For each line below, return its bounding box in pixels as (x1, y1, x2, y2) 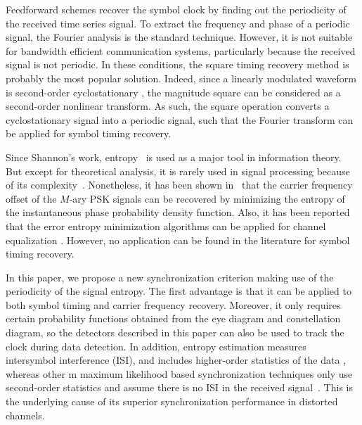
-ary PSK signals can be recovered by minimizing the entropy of (69, 191, 345, 205)
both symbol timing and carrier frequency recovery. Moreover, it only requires (6, 297, 341, 312)
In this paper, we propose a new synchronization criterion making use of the (6, 269, 334, 284)
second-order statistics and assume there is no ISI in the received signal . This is (6, 380, 353, 395)
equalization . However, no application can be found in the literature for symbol (6, 232, 350, 247)
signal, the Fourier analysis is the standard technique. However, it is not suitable (6, 30, 353, 44)
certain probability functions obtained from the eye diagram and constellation (6, 311, 341, 326)
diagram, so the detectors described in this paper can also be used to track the (6, 325, 344, 340)
